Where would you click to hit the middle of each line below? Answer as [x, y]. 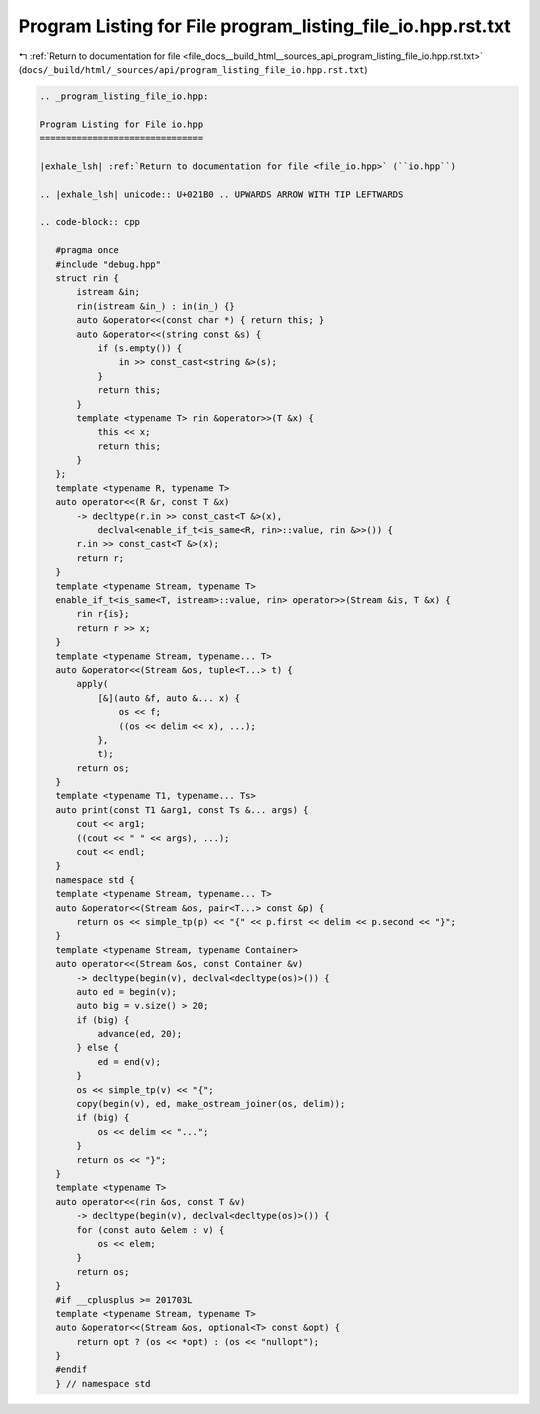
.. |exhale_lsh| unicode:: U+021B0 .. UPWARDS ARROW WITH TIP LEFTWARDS [221, 194]
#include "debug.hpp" [108, 264]
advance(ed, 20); [140, 1034]
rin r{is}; [103, 614]
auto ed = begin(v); [126, 991]
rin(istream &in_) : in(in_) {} [155, 306]
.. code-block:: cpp [89, 222]
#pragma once [87, 250]
